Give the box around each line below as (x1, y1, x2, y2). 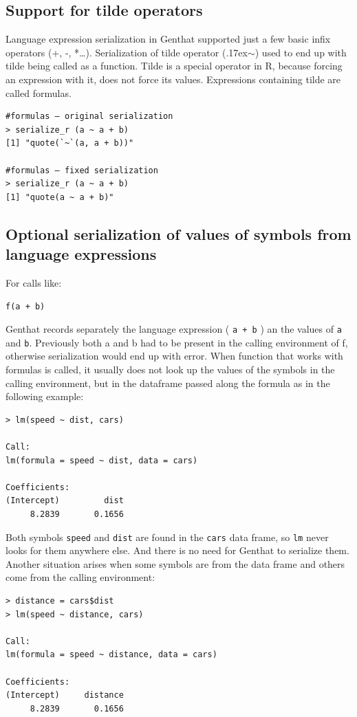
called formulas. (6, 85, 72, 100)
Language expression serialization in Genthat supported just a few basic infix (6, 32, 331, 46)
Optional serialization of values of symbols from (6, 223, 351, 244)
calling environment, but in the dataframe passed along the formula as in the (6, 375, 330, 390)
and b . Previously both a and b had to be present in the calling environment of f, (6, 335, 348, 349)
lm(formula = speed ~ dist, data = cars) (6, 455, 198, 465)
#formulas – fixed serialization (6, 165, 158, 175)
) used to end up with (255, 45, 347, 59)
